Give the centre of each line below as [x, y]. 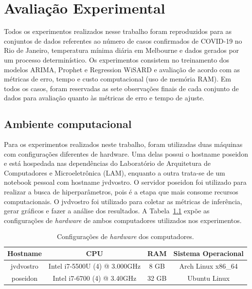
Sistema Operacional [208, 253]
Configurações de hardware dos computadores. [125, 236]
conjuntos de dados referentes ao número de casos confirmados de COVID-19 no [123, 40]
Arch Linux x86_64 [208, 265]
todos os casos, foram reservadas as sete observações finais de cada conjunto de [121, 88]
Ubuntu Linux [208, 278]
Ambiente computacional [68, 124]
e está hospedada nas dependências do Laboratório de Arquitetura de [107, 163]
